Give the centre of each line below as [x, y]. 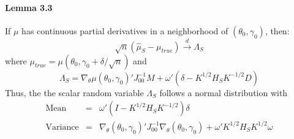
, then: [277, 30]
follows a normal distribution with [224, 92]
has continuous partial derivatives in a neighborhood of [125, 30]
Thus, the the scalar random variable [74, 92]
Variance [62, 127]
